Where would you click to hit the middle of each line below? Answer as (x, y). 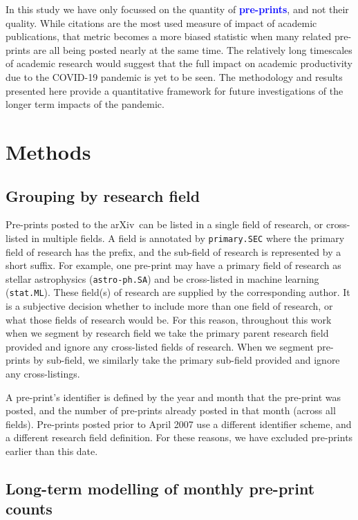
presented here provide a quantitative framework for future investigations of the (175, 90)
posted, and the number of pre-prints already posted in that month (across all (171, 410)
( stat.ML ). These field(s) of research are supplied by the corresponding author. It (178, 292)
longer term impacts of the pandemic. (85, 104)
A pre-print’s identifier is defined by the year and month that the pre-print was (173, 397)
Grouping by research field (103, 195)
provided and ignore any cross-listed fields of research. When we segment (160, 346)
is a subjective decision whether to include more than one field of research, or (169, 306)
